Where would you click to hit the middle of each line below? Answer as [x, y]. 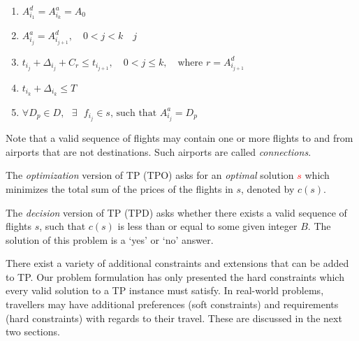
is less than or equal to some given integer [207, 226]
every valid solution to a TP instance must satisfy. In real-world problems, [165, 290]
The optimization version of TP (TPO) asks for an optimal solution [150, 175]
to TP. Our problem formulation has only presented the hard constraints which [175, 276]
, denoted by [268, 188]
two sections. [33, 332]
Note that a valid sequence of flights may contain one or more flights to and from [179, 138]
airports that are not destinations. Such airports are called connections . [159, 151]
